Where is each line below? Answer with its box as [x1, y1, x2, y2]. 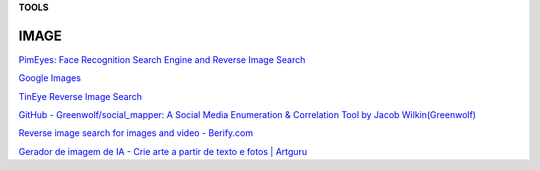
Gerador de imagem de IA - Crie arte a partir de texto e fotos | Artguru [18, 145, 308, 157]
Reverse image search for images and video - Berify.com [18, 127, 254, 139]
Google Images [18, 72, 82, 84]
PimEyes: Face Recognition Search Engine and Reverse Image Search [18, 53, 306, 65]
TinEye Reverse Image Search [18, 90, 143, 102]
